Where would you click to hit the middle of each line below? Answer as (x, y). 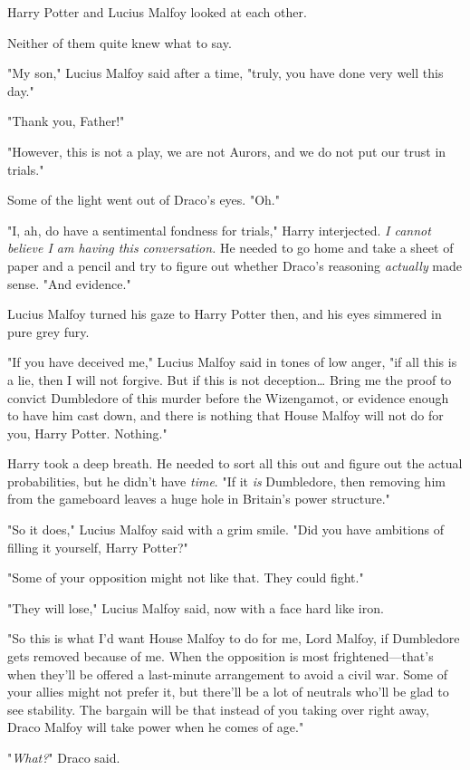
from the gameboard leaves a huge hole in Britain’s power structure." (199, 499)
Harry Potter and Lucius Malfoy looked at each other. (157, 12)
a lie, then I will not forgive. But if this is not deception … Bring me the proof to (230, 379)
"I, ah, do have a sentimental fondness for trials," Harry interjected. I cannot (219, 230)
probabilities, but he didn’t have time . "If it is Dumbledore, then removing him (226, 481)
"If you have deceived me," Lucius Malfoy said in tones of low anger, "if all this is (232, 362)
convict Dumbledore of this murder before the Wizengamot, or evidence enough (228, 397)
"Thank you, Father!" (66, 121)
